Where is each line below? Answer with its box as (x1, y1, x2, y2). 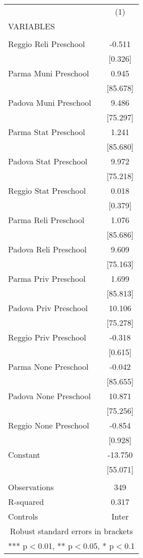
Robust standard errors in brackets (10, 525, 133, 537)
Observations (8, 481, 54, 493)
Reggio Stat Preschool (8, 185, 86, 196)
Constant (8, 449, 40, 460)
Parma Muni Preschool (8, 67, 89, 79)
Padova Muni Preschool (8, 97, 92, 108)
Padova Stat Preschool (8, 155, 88, 167)
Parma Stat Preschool (8, 126, 86, 138)
